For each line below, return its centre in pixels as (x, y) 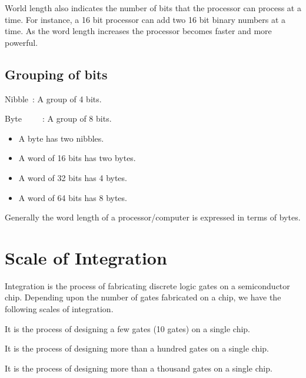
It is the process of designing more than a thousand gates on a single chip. (139, 368)
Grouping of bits (56, 74)
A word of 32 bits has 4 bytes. (73, 177)
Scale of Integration (86, 257)
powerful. (21, 42)
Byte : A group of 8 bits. (58, 118)
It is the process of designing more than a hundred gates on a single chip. (137, 348)
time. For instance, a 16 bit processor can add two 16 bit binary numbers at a (145, 19)
